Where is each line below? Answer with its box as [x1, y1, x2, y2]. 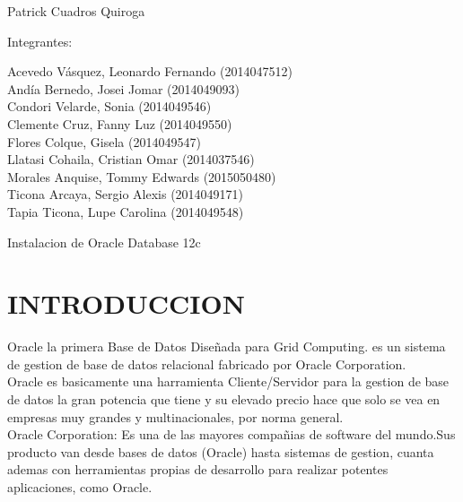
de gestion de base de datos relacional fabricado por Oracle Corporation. [7, 354, 406, 373]
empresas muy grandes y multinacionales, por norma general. [7, 407, 344, 426]
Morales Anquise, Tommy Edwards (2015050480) [7, 167, 276, 186]
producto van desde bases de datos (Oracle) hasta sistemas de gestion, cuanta [7, 442, 434, 461]
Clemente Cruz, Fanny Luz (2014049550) [7, 114, 232, 133]
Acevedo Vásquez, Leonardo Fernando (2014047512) [7, 62, 293, 81]
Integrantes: [7, 31, 73, 50]
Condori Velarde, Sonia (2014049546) [7, 97, 212, 116]
